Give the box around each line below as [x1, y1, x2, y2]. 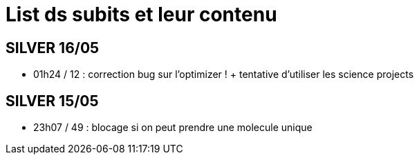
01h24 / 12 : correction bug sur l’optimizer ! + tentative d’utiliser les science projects [33, 68, 414, 81]
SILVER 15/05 [6, 92, 99, 110]
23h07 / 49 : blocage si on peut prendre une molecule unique [33, 121, 313, 134]
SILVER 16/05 [6, 39, 100, 57]
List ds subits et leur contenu [6, 3, 277, 26]
